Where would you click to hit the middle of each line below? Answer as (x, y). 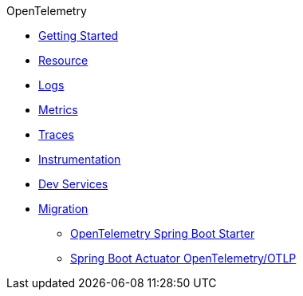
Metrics (58, 110)
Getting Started (79, 36)
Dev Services (73, 184)
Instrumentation (80, 159)
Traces (56, 134)
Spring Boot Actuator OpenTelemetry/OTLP (183, 258)
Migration (63, 209)
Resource (63, 60)
